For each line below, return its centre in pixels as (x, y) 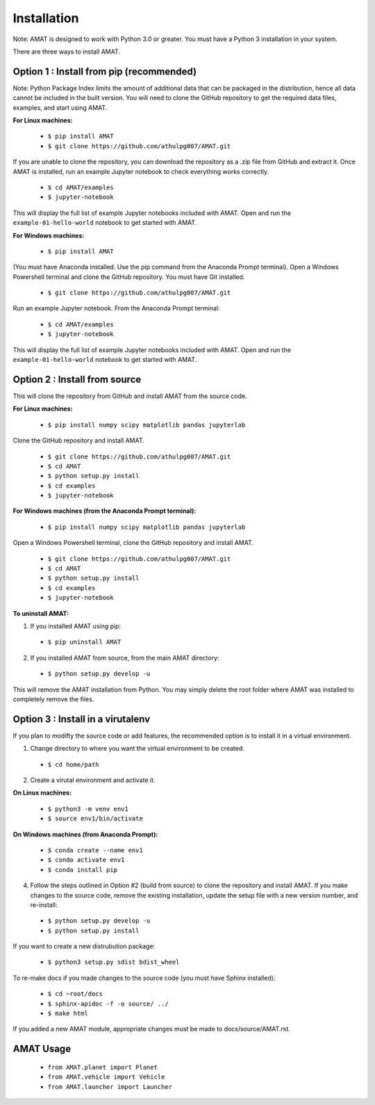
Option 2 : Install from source (77, 379)
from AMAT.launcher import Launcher (110, 1087)
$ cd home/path (74, 764)
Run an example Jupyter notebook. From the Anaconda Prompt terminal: (116, 308)
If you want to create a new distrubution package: (84, 946)
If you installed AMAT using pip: (76, 626)
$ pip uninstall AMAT (84, 642)
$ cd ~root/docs (75, 994)
